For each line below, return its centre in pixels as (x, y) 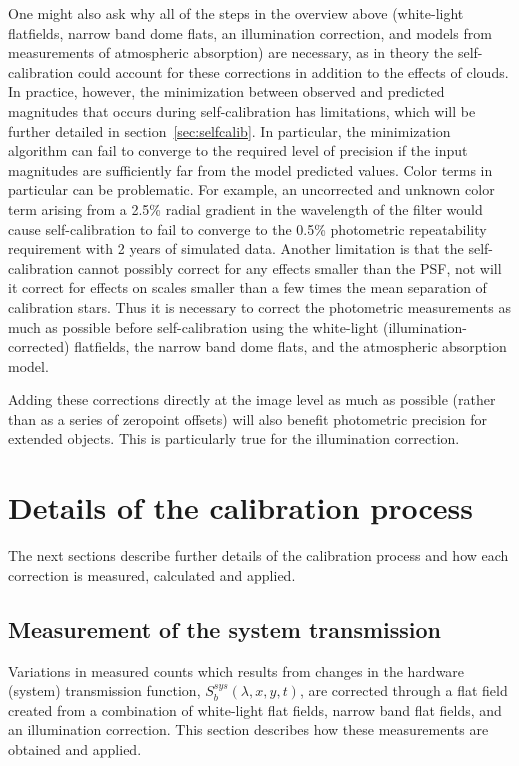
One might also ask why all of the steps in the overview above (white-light (236, 13)
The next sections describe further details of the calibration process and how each (258, 555)
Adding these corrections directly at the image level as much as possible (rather (252, 399)
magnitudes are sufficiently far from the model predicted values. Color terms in (250, 169)
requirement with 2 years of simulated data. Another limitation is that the (236, 248)
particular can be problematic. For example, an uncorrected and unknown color (251, 189)
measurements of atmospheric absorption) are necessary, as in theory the (231, 52)
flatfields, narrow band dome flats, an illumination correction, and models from (250, 32)
